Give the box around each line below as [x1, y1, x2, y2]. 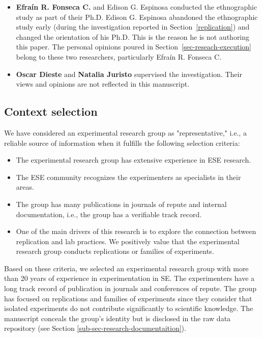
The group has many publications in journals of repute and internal [16, 198, 227, 209]
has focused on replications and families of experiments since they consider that [4, 293, 252, 303]
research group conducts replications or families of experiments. [16, 246, 214, 256]
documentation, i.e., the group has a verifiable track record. [16, 209, 202, 219]
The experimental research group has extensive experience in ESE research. [16, 154, 251, 165]
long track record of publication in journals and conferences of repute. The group [4, 283, 256, 294]
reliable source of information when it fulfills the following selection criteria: [4, 137, 240, 148]
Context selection [4, 103, 98, 119]
